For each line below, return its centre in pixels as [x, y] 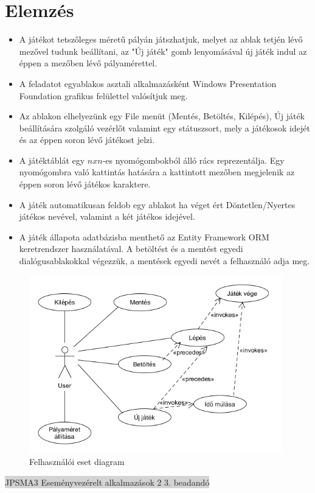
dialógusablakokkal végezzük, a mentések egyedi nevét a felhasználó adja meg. [164, 261]
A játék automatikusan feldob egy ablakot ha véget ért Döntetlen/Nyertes [157, 204]
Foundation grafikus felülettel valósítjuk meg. [103, 95]
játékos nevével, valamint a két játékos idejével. [107, 216]
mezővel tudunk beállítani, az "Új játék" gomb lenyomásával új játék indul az [163, 51]
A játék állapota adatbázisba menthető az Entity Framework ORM [144, 236]
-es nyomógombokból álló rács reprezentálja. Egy [193, 160]
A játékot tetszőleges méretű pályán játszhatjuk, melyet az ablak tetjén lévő [161, 39]
